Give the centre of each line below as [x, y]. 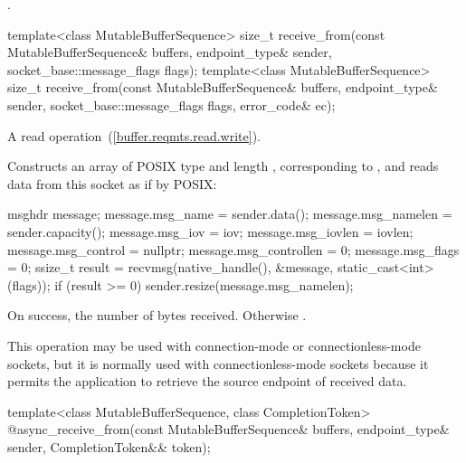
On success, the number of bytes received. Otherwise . [157, 315]
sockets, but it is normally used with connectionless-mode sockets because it [218, 363]
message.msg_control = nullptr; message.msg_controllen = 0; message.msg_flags [233, 249]
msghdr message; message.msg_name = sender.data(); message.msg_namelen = [230, 214]
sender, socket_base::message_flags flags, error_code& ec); [171, 104]
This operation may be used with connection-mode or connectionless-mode [214, 345]
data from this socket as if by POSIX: [112, 183]
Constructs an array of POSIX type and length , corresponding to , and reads [223, 166]
